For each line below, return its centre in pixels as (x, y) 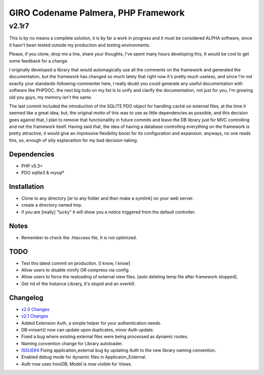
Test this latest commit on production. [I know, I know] (76, 263)
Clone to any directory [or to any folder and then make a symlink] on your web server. (108, 198)
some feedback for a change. (39, 61)
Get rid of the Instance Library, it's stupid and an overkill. (78, 284)
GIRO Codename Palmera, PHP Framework (97, 13)
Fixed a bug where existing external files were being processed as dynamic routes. (105, 336)
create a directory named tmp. (52, 205)
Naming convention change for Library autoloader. (72, 343)
